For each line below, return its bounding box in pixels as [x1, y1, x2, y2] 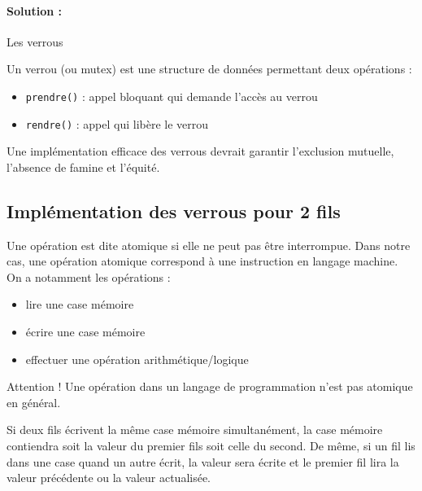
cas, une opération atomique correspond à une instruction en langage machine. [7, 252, 398, 270]
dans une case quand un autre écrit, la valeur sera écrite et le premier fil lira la [7, 453, 399, 470]
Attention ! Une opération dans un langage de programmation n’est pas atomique [7, 378, 413, 395]
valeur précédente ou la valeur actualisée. [7, 469, 211, 486]
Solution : [7, 2, 62, 19]
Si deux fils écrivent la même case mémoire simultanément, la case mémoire [7, 421, 383, 438]
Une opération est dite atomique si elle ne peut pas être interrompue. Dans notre [7, 236, 411, 253]
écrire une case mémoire [25, 323, 146, 340]
